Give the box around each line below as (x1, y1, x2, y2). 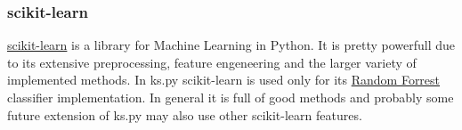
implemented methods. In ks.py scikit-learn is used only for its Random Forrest (7, 70, 441, 89)
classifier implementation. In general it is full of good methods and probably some (7, 88, 454, 106)
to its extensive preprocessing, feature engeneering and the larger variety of (7, 53, 417, 71)
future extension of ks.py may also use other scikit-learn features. (7, 105, 362, 124)
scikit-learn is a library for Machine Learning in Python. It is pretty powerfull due (7, 36, 456, 54)
